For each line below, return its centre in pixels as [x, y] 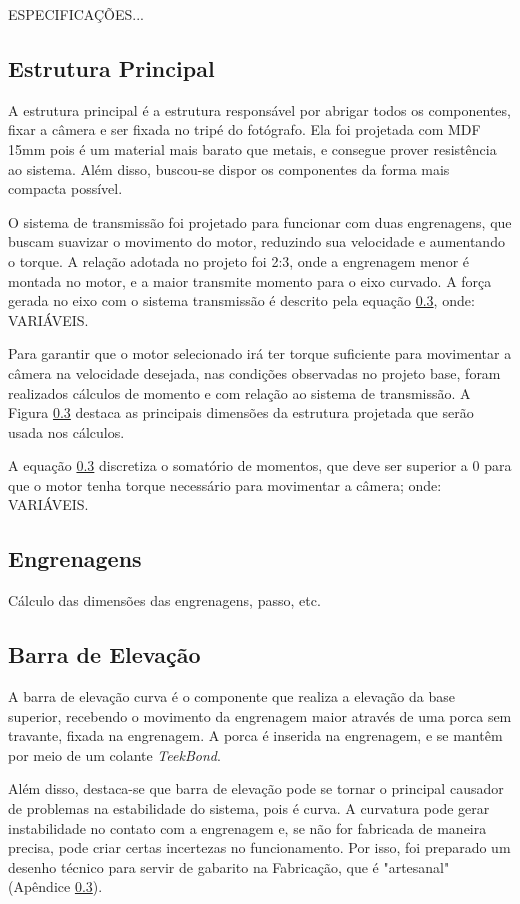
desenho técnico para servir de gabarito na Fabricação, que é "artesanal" [229, 866]
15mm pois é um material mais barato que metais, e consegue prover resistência [252, 148]
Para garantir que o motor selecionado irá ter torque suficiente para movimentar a [260, 353]
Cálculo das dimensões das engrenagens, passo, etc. [164, 600]
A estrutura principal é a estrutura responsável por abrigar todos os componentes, [259, 109]
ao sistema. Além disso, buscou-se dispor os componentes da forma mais [229, 168]
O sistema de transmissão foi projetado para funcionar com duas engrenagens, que [260, 221]
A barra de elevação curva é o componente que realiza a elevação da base [231, 696]
